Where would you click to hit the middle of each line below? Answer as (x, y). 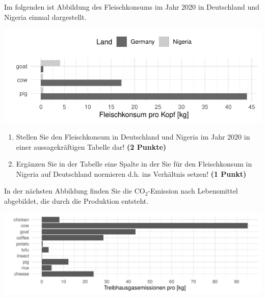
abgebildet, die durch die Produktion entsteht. (76, 201)
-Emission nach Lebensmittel (193, 191)
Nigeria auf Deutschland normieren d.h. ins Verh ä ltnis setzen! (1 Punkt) (131, 173)
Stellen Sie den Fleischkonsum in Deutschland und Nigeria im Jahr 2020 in (133, 137)
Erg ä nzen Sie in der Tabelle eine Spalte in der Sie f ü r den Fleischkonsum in (134, 164)
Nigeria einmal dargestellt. (45, 17)
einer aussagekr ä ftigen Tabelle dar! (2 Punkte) (91, 146)
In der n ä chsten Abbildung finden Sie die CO (75, 191)
